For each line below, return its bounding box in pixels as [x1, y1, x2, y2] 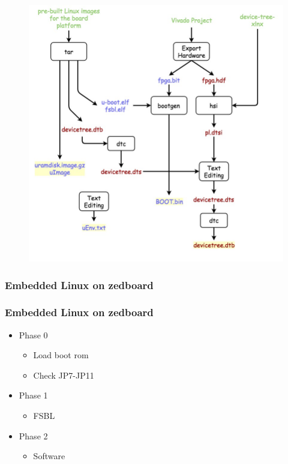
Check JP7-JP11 [33, 368, 94, 381]
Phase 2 [19, 429, 48, 442]
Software [33, 450, 65, 462]
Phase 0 [19, 328, 48, 341]
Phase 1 [19, 389, 48, 401]
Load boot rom [33, 349, 89, 361]
